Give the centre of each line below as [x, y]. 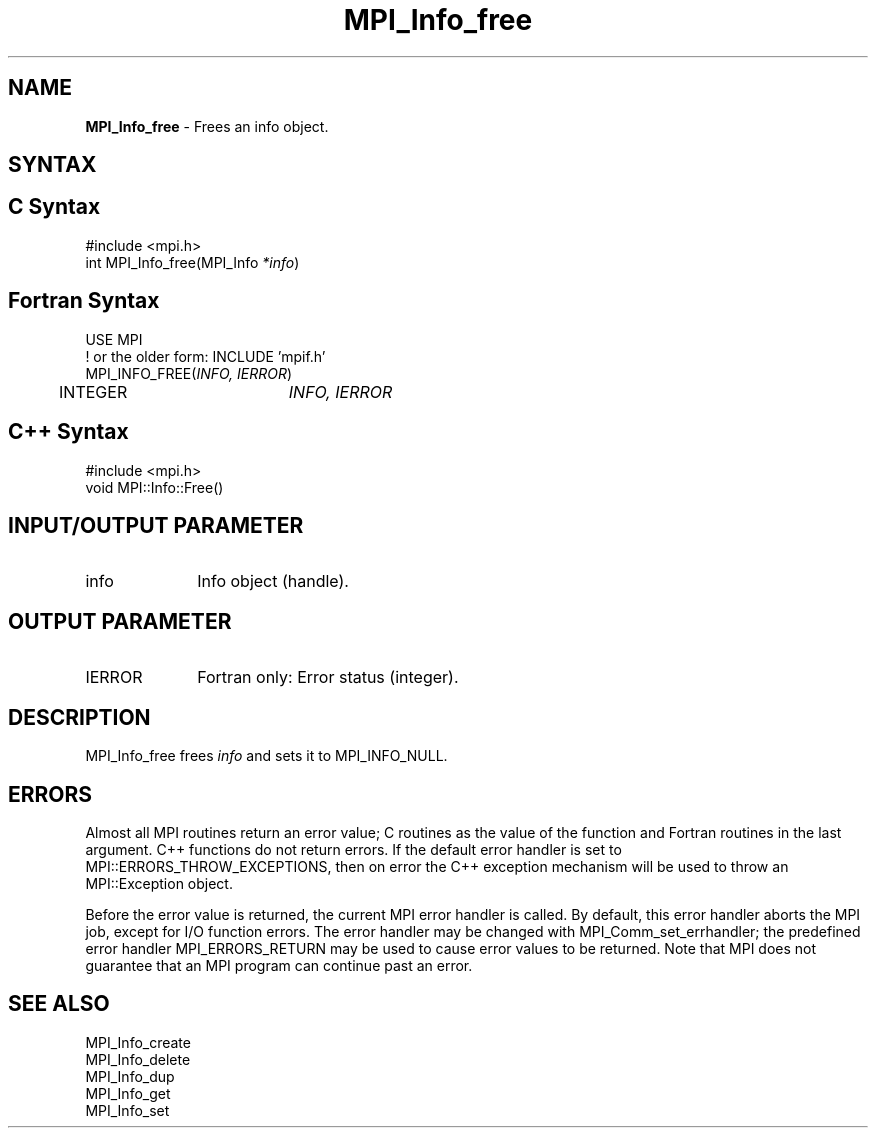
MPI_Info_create [138, 1042]
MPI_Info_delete [138, 1059]
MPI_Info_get [128, 1093]
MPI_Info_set [127, 1110]
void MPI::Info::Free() [154, 487]
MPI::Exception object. [159, 883]
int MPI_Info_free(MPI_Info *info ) [192, 262]
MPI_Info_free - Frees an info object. [207, 126]
